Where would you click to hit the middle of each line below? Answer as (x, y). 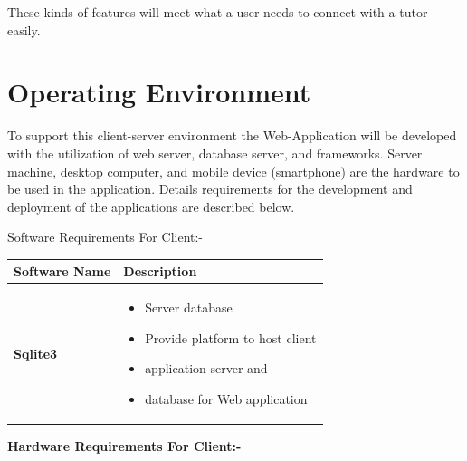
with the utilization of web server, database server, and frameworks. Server (215, 153)
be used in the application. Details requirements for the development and (210, 189)
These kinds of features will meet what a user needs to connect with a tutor (218, 12)
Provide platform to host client (231, 337)
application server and (206, 368)
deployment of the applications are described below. (151, 206)
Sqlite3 (36, 353)
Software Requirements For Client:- (105, 237)
